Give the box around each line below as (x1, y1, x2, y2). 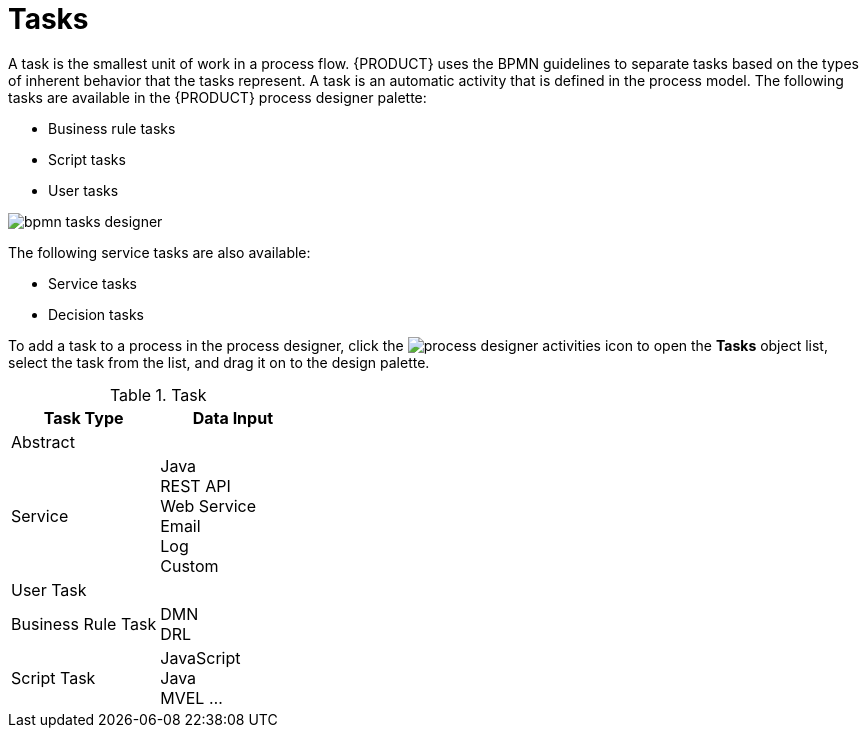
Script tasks (48, 150, 126, 168)
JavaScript (160, 647, 241, 668)
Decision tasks (48, 305, 145, 323)
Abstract (11, 431, 75, 452)
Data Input (192, 407, 273, 428)
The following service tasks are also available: (8, 243, 311, 261)
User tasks (48, 181, 119, 199)
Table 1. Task (109, 384, 207, 405)
